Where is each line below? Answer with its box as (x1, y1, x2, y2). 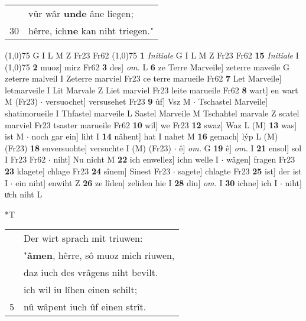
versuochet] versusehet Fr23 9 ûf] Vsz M (45, 95, 191, 108)
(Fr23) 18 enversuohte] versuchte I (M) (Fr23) (5, 141, 172, 154)
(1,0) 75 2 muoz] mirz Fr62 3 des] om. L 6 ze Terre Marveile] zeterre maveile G (5, 60, 289, 73)
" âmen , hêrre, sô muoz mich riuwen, (24, 248, 175, 262)
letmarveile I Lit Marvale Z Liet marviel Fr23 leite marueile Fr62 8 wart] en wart (5, 83, 298, 96)
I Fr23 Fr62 (5, 153, 46, 166)
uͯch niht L (5, 188, 43, 200)
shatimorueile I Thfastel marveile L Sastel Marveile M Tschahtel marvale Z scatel (5, 106, 300, 119)
